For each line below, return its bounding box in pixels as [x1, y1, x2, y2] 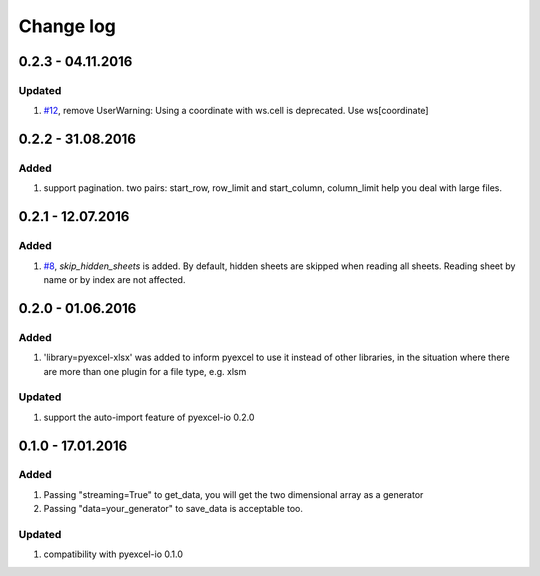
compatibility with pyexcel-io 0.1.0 [43, 548, 184, 560]
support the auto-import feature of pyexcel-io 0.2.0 [43, 411, 255, 423]
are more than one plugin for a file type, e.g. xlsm [43, 365, 247, 377]
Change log [18, 15, 117, 37]
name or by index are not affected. [43, 274, 186, 286]
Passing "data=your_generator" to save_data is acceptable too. [43, 503, 304, 515]
